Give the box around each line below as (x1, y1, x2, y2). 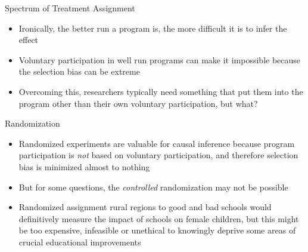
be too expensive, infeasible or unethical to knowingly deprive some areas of (18, 224, 296, 236)
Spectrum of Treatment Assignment (5, 2, 135, 14)
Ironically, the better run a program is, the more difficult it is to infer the (18, 21, 287, 34)
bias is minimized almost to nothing (18, 160, 150, 173)
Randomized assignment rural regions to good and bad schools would (18, 201, 272, 213)
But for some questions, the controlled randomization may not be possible (18, 180, 288, 193)
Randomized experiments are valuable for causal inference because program (18, 137, 295, 149)
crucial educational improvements (18, 235, 141, 248)
